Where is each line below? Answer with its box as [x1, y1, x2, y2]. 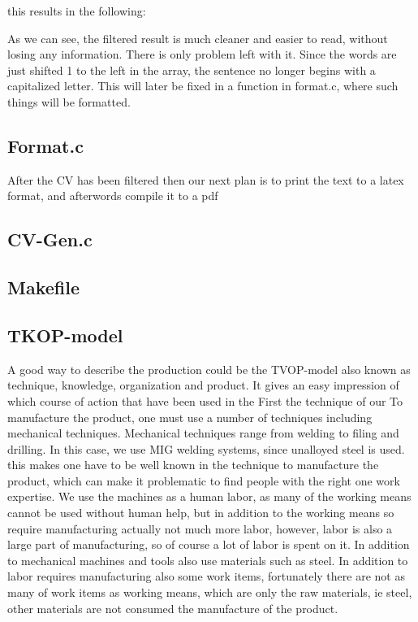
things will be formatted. [7, 93, 131, 110]
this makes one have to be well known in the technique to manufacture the [7, 456, 379, 473]
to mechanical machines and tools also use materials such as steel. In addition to [7, 551, 408, 568]
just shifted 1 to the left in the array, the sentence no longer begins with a [7, 61, 376, 78]
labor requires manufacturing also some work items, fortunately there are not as [7, 568, 405, 585]
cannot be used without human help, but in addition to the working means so [7, 504, 394, 521]
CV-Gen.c [7, 227, 93, 252]
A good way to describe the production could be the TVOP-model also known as [7, 360, 411, 377]
